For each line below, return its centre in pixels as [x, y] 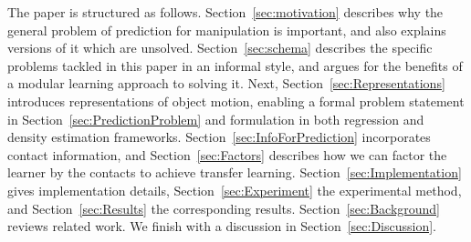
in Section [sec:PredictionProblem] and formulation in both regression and [216, 119]
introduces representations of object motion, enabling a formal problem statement [236, 101]
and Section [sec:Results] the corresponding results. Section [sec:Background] [224, 208]
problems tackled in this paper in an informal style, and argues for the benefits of [235, 65]
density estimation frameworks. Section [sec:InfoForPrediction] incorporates [219, 137]
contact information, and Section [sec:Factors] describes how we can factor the [227, 154]
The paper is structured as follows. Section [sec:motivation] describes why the [225, 12]
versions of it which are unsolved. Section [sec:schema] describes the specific [220, 48]
